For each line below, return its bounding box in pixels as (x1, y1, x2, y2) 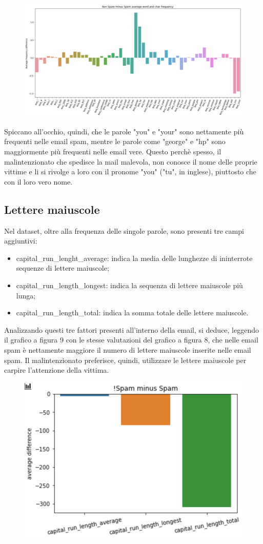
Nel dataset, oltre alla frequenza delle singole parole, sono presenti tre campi (4, 225, 244, 236)
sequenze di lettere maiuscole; (16, 263, 109, 273)
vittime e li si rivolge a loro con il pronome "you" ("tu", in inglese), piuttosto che (4, 166, 256, 177)
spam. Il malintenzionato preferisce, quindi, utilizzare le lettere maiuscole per (4, 354, 247, 365)
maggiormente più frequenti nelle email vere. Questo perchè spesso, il (4, 146, 221, 157)
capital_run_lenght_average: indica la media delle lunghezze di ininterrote (16, 252, 253, 263)
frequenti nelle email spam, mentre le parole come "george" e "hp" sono (4, 136, 226, 147)
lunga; (16, 290, 36, 300)
